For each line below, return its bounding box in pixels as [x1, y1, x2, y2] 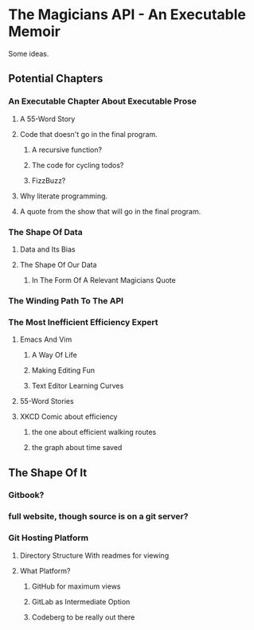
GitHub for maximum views [31, 581, 121, 591]
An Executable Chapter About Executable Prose [8, 96, 197, 107]
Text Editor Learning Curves [31, 381, 124, 391]
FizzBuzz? [31, 175, 66, 185]
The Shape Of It [8, 466, 88, 479]
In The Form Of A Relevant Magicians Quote [31, 275, 177, 284]
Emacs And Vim [19, 335, 72, 344]
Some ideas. [8, 49, 49, 58]
